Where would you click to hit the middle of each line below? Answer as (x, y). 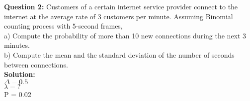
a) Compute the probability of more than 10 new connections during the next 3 (125, 35)
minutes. (17, 45)
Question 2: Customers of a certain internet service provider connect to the (121, 6)
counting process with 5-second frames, (63, 26)
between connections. (36, 64)
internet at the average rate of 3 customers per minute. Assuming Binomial (119, 16)
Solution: (20, 74)
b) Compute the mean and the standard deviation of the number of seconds (119, 54)
